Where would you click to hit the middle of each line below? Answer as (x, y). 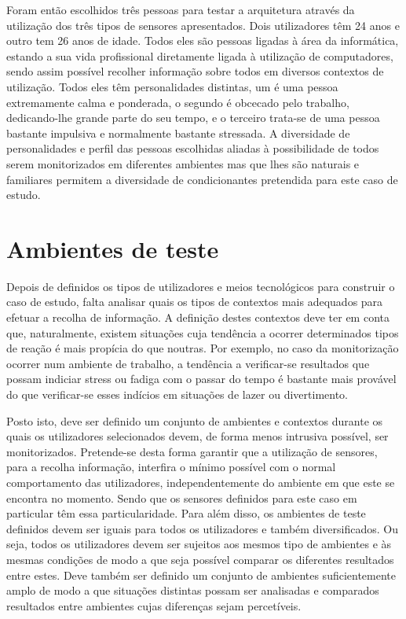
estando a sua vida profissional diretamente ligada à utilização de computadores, (200, 55)
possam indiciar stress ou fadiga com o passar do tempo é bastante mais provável (201, 379)
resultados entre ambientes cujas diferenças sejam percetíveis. (154, 605)
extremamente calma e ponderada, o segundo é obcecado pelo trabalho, (178, 102)
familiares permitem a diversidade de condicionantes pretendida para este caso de (202, 179)
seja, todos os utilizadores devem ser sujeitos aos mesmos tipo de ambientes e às (199, 544)
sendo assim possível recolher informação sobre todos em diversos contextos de (195, 71)
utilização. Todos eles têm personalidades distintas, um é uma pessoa (172, 86)
